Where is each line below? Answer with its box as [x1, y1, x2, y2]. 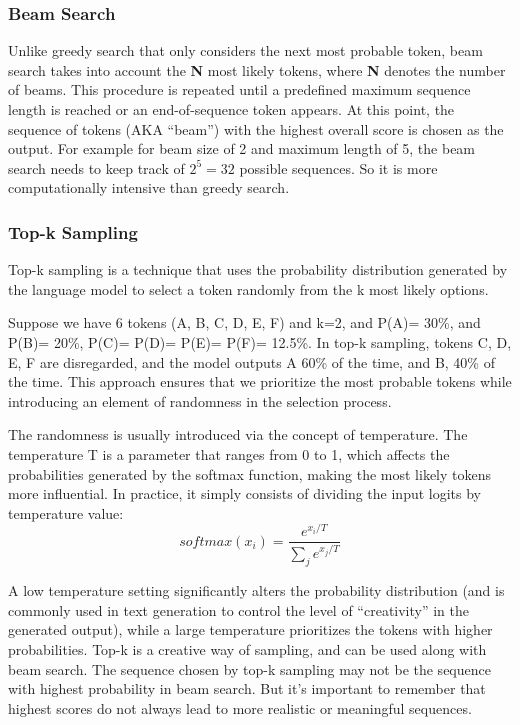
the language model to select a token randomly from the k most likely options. [8, 278, 489, 299]
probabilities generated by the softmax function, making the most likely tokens [8, 463, 492, 484]
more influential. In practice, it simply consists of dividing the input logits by [8, 483, 482, 504]
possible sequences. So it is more [239, 157, 438, 178]
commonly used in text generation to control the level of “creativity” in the [8, 599, 470, 620]
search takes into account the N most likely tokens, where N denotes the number [8, 59, 506, 80]
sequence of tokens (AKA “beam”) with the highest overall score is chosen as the [8, 118, 504, 139]
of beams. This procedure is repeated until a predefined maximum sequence [8, 79, 471, 100]
